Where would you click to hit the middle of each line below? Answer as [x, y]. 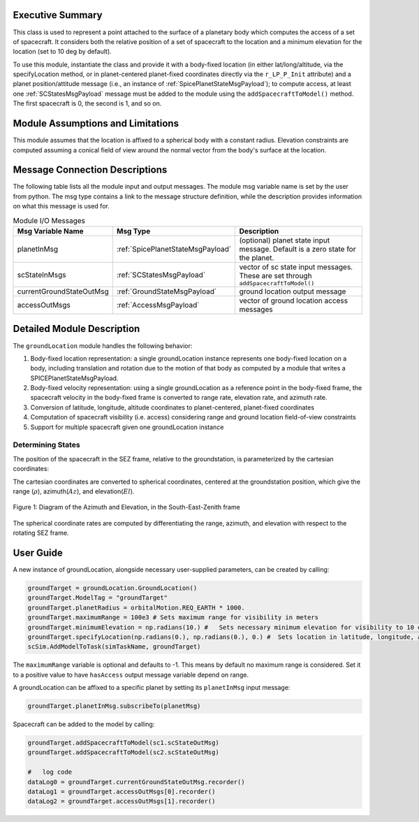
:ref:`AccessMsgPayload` [158, 305]
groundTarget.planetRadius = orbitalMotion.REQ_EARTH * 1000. [136, 607]
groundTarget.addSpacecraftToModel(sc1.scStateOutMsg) [123, 743]
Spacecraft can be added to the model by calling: [84, 724]
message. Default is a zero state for [297, 249]
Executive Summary [58, 15]
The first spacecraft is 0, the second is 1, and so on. [87, 103]
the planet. [257, 258]
